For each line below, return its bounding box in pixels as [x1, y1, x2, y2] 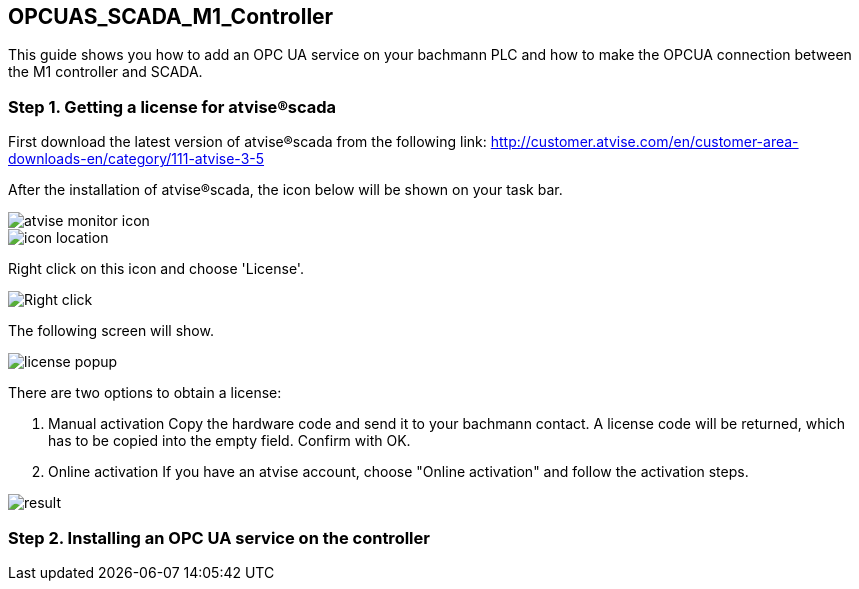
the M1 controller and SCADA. [8, 63, 203, 81]
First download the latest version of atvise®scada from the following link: [8, 133, 487, 151]
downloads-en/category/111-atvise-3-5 [8, 150, 265, 168]
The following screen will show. [8, 322, 214, 340]
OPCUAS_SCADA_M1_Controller [8, 4, 334, 29]
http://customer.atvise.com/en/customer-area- [490, 133, 799, 151]
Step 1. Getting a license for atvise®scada [8, 96, 337, 117]
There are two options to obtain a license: [8, 384, 282, 402]
